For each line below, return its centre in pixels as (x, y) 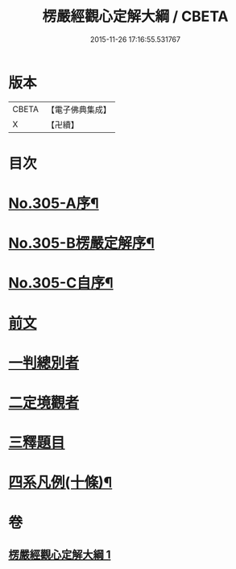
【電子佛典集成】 (79, 110)
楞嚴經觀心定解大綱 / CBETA (135, 17)
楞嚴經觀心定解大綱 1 (60, 554)
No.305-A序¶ (54, 204)
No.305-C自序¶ (61, 283)
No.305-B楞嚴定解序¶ (81, 243)
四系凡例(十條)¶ (60, 482)
